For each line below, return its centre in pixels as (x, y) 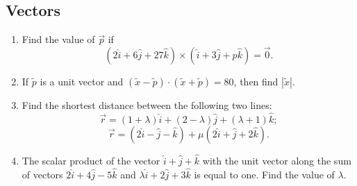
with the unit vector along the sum (277, 161)
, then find (256, 82)
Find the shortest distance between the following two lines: (147, 105)
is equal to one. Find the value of (264, 174)
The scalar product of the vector (91, 161)
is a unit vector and (82, 82)
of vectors (42, 174)
